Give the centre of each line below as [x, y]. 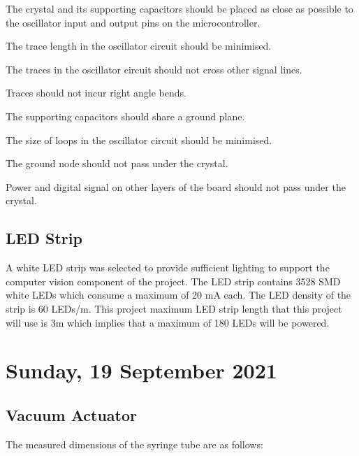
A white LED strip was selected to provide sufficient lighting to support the [168, 268]
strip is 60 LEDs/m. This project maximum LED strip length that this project [174, 308]
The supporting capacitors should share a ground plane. [125, 116]
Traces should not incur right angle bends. [96, 93]
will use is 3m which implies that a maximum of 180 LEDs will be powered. [168, 322]
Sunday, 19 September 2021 [141, 370]
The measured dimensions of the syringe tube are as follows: [134, 444]
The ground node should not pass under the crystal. [117, 163]
